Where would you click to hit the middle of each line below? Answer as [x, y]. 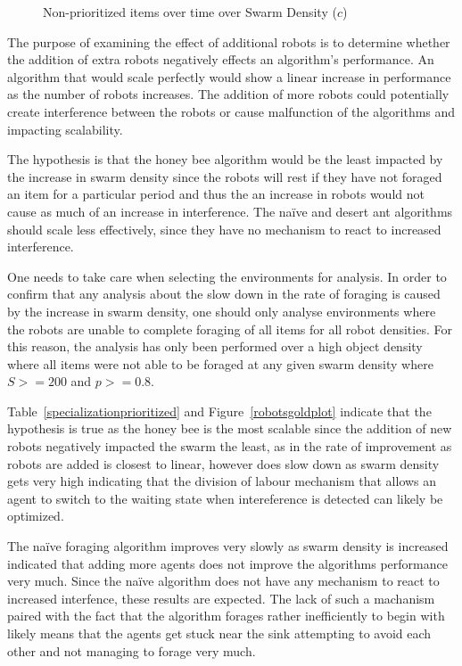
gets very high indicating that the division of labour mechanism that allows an [222, 481]
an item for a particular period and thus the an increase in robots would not [216, 194]
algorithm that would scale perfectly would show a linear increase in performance [229, 76]
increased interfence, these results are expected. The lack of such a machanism [221, 598]
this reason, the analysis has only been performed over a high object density [215, 346]
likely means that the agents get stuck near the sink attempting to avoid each [219, 633]
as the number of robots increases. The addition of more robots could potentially [228, 94]
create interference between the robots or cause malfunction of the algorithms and [231, 111]
